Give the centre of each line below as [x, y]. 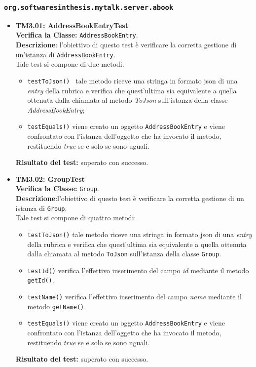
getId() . [41, 280]
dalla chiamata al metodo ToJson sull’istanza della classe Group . [124, 254]
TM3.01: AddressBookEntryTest [72, 25]
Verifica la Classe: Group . [57, 188]
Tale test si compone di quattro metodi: [76, 218]
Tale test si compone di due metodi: [70, 64]
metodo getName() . [57, 306]
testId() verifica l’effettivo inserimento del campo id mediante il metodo [138, 270]
